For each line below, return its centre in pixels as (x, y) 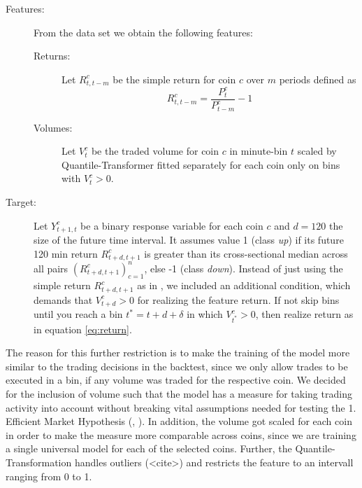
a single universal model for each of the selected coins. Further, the (149, 448)
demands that (63, 299)
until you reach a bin (78, 314)
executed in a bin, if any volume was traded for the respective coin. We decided (176, 380)
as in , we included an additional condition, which (244, 285)
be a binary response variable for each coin (172, 225)
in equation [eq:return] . (83, 329)
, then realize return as (304, 314)
